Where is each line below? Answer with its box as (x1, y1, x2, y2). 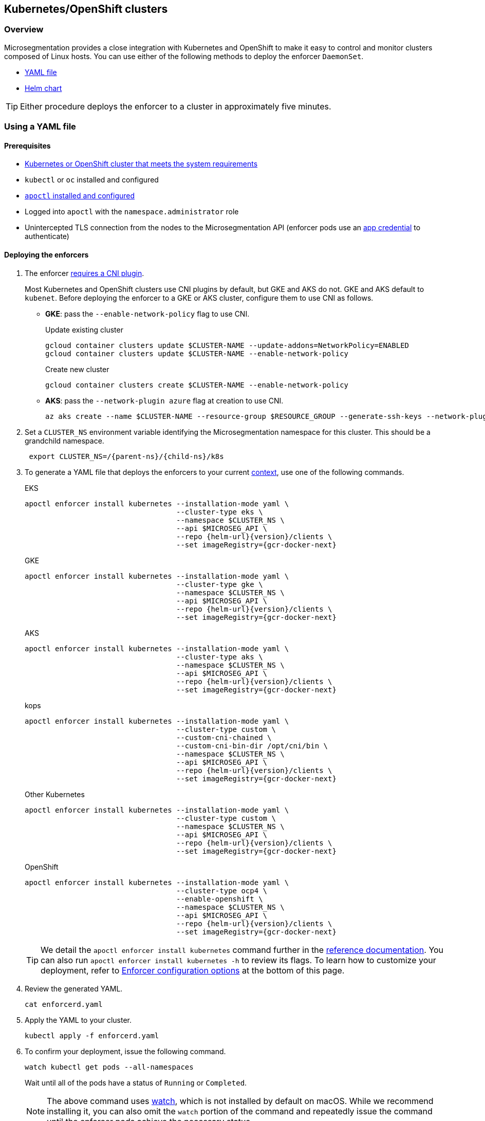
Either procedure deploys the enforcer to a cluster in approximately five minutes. (20, 101, 331, 112)
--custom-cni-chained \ (176, 733, 272, 742)
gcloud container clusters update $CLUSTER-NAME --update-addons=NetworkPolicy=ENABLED (45, 341, 409, 350)
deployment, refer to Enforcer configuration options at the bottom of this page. (41, 965, 345, 976)
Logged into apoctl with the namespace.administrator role (25, 207, 239, 216)
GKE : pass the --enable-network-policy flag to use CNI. (45, 309, 250, 318)
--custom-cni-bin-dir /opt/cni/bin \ (176, 741, 328, 750)
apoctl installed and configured (25, 191, 135, 200)
